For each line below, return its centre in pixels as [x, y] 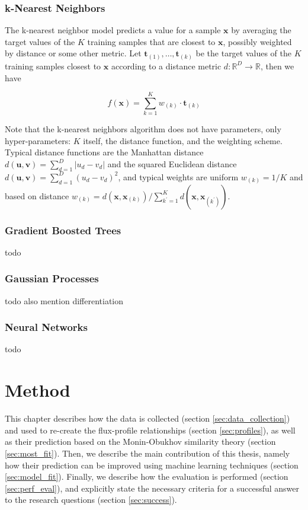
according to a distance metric [166, 66]
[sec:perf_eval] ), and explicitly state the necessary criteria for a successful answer [152, 488]
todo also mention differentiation [64, 300]
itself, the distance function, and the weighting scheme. [183, 140]
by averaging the [261, 30]
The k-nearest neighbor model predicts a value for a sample [113, 30]
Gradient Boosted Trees [63, 230]
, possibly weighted [257, 41]
